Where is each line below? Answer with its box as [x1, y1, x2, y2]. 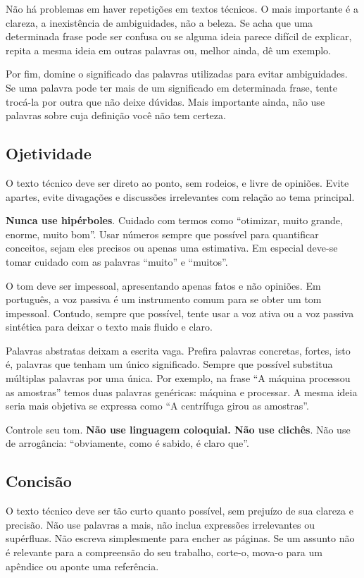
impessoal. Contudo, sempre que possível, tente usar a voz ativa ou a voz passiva [6, 305, 354, 320]
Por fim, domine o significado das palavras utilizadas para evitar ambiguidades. [6, 66, 348, 81]
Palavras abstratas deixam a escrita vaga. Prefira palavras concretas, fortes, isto [6, 343, 351, 357]
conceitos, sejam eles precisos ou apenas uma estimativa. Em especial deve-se [6, 240, 338, 255]
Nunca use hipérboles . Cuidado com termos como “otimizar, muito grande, [6, 213, 343, 228]
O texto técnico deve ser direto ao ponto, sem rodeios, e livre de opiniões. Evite [6, 175, 349, 190]
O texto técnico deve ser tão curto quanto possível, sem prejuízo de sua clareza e [6, 503, 353, 518]
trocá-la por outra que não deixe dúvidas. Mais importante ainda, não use [6, 94, 325, 109]
